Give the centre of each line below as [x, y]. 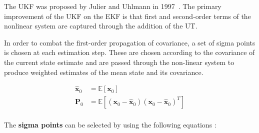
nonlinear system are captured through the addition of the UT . [101, 26]
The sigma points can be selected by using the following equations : [110, 125]
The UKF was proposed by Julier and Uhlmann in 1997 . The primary [113, 6]
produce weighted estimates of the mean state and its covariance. [104, 72]
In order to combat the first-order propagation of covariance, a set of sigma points [130, 42]
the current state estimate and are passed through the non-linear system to [119, 62]
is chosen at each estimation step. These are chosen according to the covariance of [129, 52]
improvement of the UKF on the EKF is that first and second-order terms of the [127, 16]
